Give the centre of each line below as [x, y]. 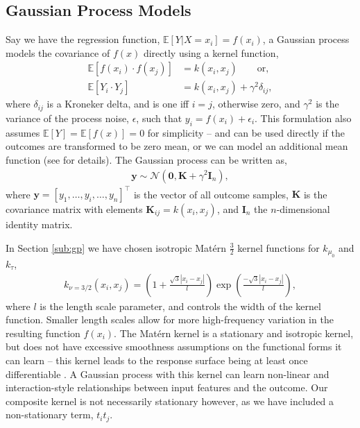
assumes [23, 132]
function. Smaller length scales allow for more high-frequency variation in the [170, 319]
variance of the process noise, [68, 118]
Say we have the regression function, [83, 39]
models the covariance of [58, 52]
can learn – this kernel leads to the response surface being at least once [157, 360]
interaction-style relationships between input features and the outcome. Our [167, 387]
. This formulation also [303, 118]
